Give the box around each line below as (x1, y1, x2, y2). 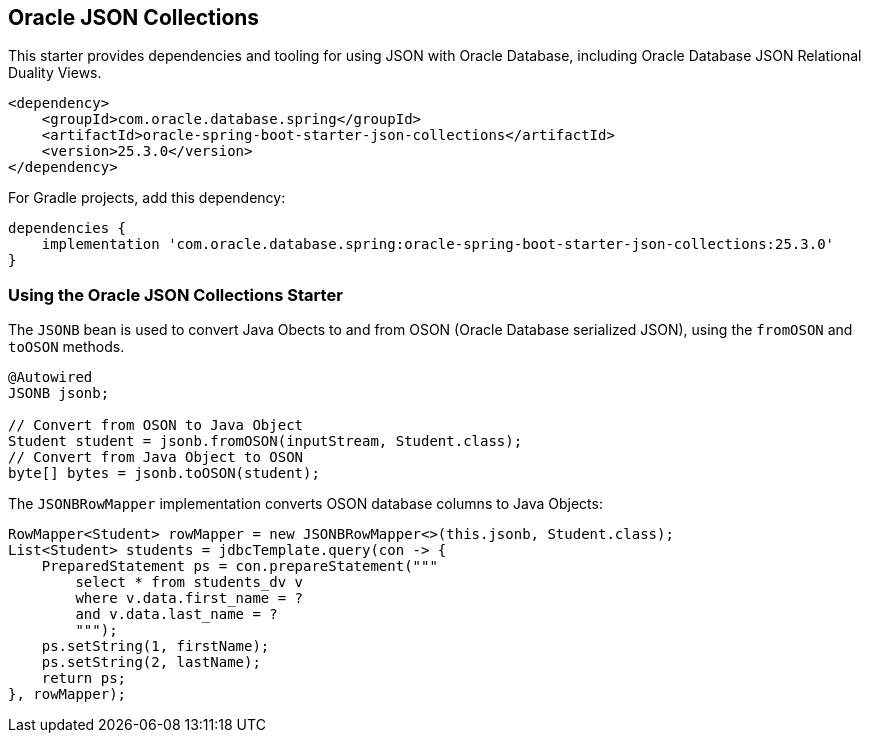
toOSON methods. (8, 338, 125, 356)
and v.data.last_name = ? (75, 606, 278, 623)
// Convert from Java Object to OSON (8, 449, 304, 466)
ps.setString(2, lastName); (41, 654, 261, 671)
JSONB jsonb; (8, 385, 110, 402)
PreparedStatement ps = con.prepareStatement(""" (41, 558, 438, 575)
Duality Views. (8, 64, 102, 82)
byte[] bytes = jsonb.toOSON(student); (8, 465, 320, 482)
